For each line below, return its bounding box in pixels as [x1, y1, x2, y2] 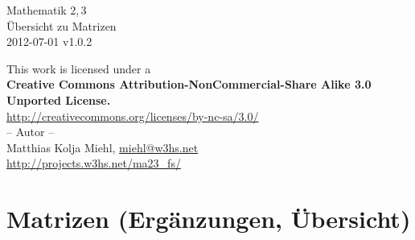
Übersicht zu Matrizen [6, 17, 117, 34]
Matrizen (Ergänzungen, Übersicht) [6, 202, 411, 235]
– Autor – [6, 123, 55, 140]
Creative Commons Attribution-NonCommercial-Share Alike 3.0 [6, 76, 372, 93]
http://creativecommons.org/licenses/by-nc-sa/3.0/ [6, 107, 259, 124]
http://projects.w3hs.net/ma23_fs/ [6, 155, 181, 172]
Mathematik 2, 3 [6, 2, 87, 18]
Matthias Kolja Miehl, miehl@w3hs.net [6, 139, 199, 155]
